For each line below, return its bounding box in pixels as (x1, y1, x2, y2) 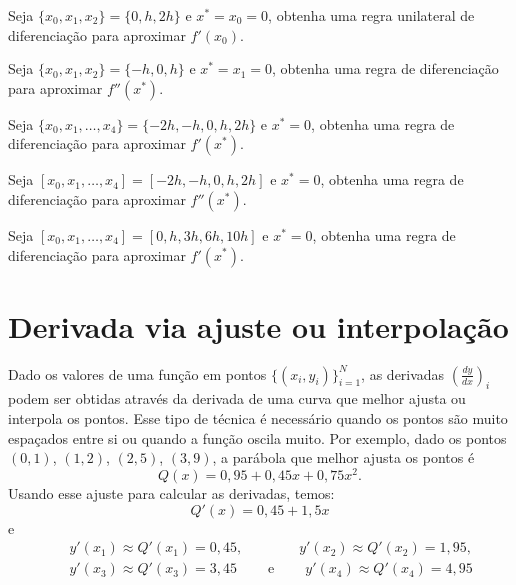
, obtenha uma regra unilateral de (268, 5, 475, 25)
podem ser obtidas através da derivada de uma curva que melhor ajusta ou (8, 388, 466, 409)
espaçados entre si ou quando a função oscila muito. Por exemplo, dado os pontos (8, 427, 507, 448)
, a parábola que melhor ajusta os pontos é (212, 447, 475, 468)
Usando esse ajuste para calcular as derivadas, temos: (8, 482, 335, 503)
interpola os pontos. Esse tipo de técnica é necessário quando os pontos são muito (8, 408, 508, 429)
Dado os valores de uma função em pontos (8, 363, 267, 384)
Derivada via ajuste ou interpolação (8, 305, 509, 346)
